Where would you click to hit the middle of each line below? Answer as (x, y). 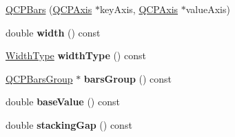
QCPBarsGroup (39, 78)
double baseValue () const (63, 102)
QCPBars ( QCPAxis (49, 9)
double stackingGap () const (69, 124)
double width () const (53, 32)
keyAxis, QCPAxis (139, 9)
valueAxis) (208, 9)
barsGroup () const (128, 78)
